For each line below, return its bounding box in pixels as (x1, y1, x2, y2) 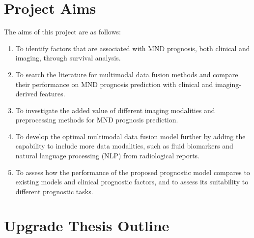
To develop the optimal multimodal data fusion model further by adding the (15, 131, 246, 141)
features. (39, 89, 65, 99)
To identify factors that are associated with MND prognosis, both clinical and (15, 43, 250, 53)
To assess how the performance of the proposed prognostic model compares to (15, 167, 250, 177)
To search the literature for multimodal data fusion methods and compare (15, 69, 238, 79)
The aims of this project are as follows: (4, 27, 121, 37)
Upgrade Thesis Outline (4, 215, 169, 235)
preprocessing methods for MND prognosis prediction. (15, 115, 178, 125)
